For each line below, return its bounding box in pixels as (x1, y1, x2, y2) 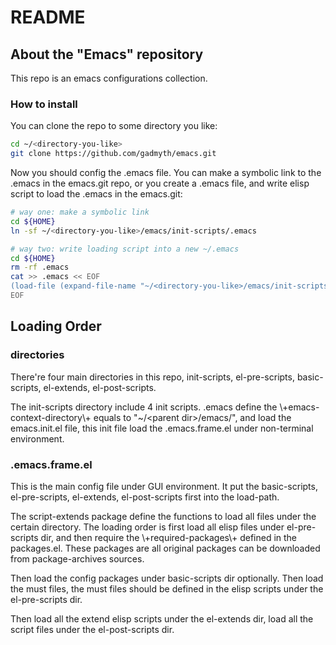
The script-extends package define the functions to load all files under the (10, 510, 317, 522)
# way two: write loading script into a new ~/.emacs (10, 244, 240, 254)
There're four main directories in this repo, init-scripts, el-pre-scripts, (10, 371, 295, 383)
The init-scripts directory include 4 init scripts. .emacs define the (10, 401, 278, 413)
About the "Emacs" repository (10, 46, 204, 63)
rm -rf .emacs (10, 262, 70, 273)
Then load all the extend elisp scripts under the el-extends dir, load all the (10, 612, 314, 625)
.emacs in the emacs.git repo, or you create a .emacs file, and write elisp (10, 177, 310, 190)
